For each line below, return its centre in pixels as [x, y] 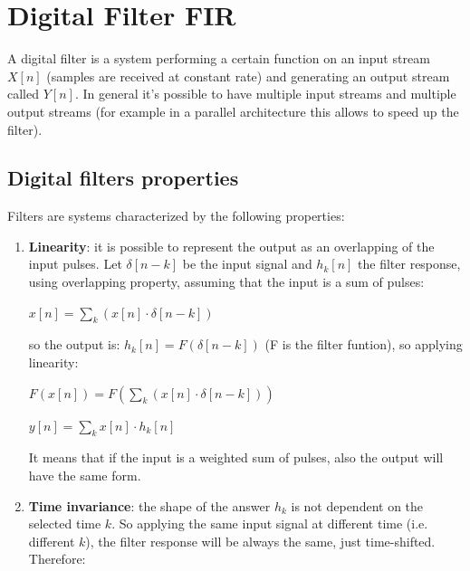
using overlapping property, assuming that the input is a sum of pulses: [226, 282]
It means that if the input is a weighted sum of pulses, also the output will [236, 457]
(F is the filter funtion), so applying [364, 344]
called [23, 94]
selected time [65, 523]
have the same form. [85, 476]
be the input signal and [247, 264]
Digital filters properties [123, 178]
